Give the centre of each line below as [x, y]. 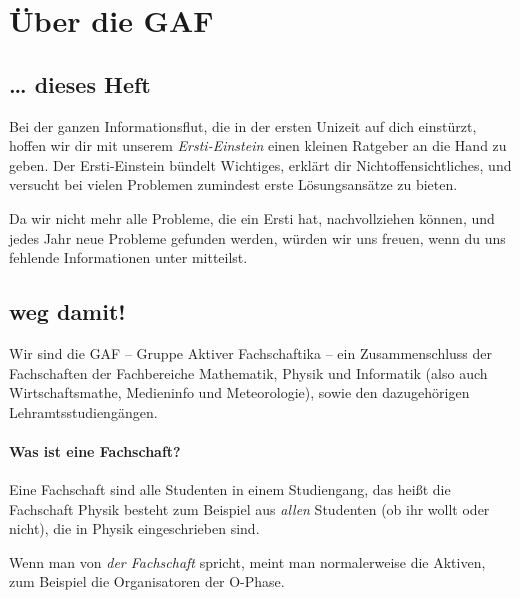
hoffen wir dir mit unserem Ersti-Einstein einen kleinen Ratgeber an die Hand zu [258, 145]
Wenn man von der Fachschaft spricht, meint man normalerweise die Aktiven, [247, 561]
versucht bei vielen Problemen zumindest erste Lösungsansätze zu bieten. [233, 184]
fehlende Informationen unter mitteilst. [128, 257]
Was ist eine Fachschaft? [95, 450]
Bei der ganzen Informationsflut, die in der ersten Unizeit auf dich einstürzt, [243, 125]
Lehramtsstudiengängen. [83, 411]
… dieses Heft [80, 83]
